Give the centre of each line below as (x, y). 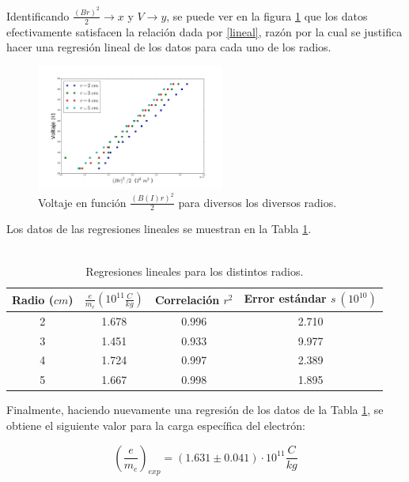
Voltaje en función (82, 202)
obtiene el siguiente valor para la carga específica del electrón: (156, 425)
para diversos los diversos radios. (258, 202)
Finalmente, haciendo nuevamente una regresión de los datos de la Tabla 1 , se (195, 410)
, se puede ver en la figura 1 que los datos (267, 15)
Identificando (38, 15)
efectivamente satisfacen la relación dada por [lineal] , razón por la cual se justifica (204, 31)
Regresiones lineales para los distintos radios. (195, 271)
